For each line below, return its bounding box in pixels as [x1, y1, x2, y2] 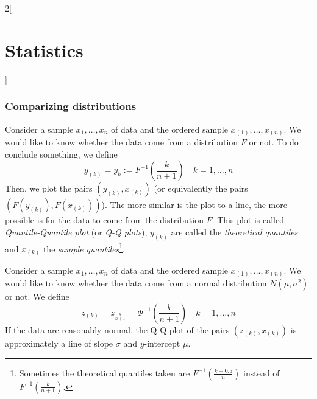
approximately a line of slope [5, 336, 113, 349]
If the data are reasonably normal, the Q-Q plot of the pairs [5, 323, 230, 336]
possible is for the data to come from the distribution [5, 213, 204, 226]
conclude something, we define [5, 147, 118, 160]
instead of [243, 366, 280, 379]
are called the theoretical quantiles [171, 225, 298, 238]
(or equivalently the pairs [154, 182, 248, 195]
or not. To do [249, 136, 299, 148]
